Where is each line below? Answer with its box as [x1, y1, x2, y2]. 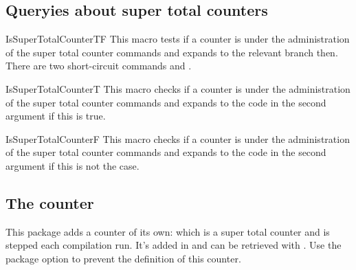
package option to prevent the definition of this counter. [5, 251, 241, 265]
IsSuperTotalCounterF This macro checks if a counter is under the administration [5, 131, 350, 146]
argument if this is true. [5, 109, 106, 123]
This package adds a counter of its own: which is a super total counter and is [5, 224, 330, 238]
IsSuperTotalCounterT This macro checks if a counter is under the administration [5, 81, 351, 95]
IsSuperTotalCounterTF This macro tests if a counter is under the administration [5, 32, 350, 46]
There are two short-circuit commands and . [5, 58, 192, 73]
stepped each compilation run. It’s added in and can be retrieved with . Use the [5, 238, 342, 252]
